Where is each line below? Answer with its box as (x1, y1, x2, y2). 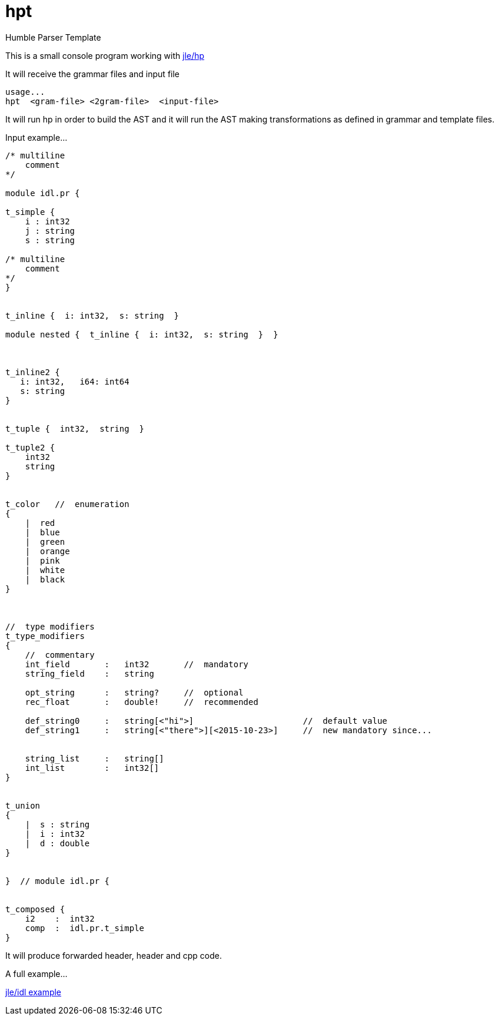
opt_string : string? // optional (25, 687, 244, 697)
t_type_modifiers (5, 631, 85, 641)
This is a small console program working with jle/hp (5, 50, 205, 61)
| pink (25, 555, 60, 565)
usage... (5, 87, 45, 97)
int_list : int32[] (25, 763, 159, 773)
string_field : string (25, 668, 154, 678)
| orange (25, 546, 70, 556)
